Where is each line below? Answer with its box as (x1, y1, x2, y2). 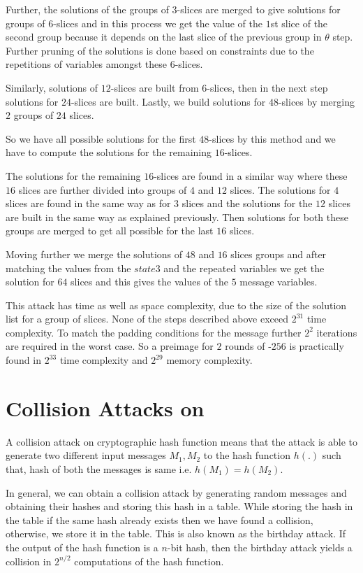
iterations (316, 325, 357, 339)
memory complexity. (166, 353, 253, 367)
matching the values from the (6, 260, 131, 275)
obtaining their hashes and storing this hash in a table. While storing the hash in (6, 499, 353, 514)
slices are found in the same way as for (6, 196, 171, 211)
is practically (289, 339, 344, 353)
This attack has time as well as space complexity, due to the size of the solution (6, 297, 347, 312)
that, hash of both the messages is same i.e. (6, 461, 192, 476)
